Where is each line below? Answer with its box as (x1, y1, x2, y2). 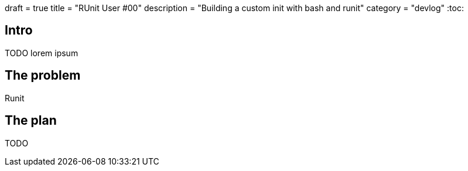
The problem (5, 68, 81, 83)
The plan (5, 113, 57, 128)
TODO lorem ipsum (5, 47, 78, 58)
